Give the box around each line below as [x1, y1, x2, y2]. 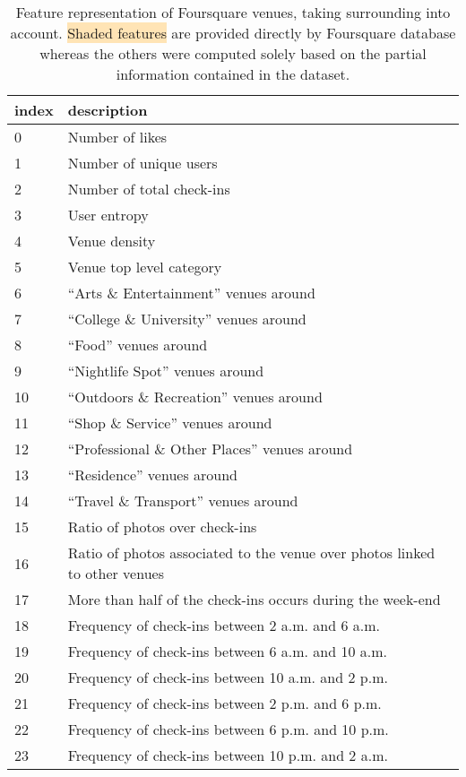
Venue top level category [67, 256, 222, 277]
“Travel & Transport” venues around [67, 490, 298, 511]
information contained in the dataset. [116, 64, 350, 84]
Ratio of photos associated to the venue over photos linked [67, 542, 436, 563]
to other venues [67, 563, 164, 583]
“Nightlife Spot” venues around [67, 360, 264, 381]
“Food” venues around [67, 334, 208, 355]
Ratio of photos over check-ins [67, 516, 257, 537]
